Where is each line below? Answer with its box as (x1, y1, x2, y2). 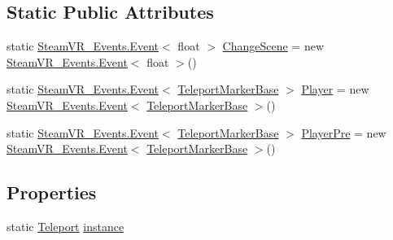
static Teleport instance (7, 217, 124, 234)
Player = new (301, 81, 369, 98)
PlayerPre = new (301, 124, 386, 141)
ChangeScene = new (222, 37, 325, 55)
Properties (7, 180, 97, 205)
